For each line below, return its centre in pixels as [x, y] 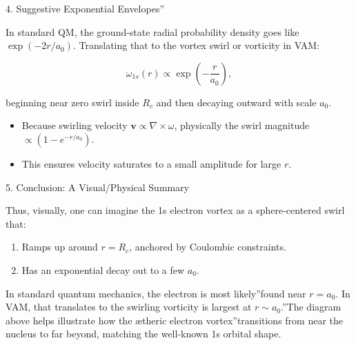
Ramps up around [60, 247]
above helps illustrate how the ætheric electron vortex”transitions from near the [175, 320]
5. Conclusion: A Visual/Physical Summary [98, 187]
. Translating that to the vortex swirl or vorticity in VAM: [196, 45]
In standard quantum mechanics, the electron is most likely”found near [156, 293]
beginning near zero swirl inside [72, 102]
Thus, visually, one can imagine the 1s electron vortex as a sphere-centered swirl [175, 210]
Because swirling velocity [75, 125]
